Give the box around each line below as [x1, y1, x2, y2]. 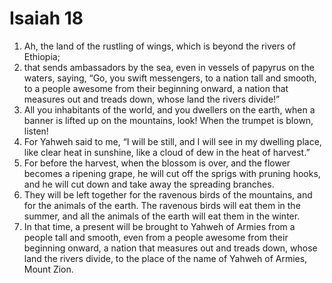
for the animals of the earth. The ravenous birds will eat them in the [23, 199, 301, 211]
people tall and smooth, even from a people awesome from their [23, 231, 289, 243]
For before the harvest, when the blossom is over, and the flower [23, 157, 291, 169]
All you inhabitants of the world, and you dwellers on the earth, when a [23, 103, 316, 116]
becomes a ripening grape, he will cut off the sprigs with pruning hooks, [23, 167, 321, 179]
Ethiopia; [23, 50, 61, 62]
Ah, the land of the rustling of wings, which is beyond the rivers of [23, 40, 296, 52]
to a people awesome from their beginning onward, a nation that [23, 82, 289, 94]
